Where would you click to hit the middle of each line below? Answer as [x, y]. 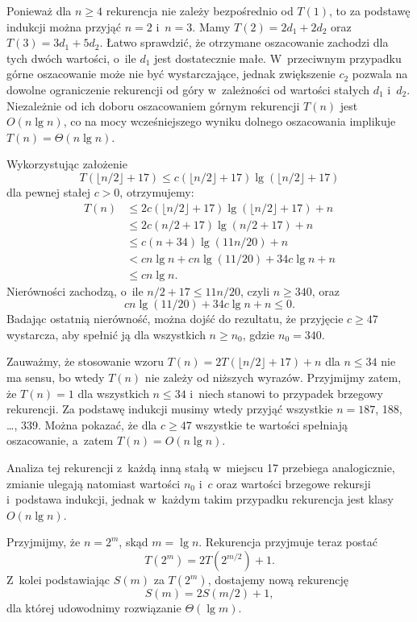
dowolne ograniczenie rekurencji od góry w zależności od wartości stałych [188, 89]
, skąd [133, 542]
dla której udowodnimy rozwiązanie [94, 607]
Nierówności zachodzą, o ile [75, 290]
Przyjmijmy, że [44, 542]
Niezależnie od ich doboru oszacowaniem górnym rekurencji [153, 105]
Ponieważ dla [39, 10]
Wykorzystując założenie [67, 164]
